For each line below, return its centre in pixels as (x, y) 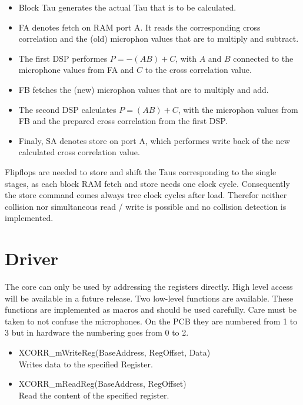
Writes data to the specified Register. (86, 364)
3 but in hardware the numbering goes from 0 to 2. (97, 332)
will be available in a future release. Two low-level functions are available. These (149, 298)
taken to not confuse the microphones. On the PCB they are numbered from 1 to (151, 321)
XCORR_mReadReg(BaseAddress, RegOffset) (102, 384)
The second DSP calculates (67, 109)
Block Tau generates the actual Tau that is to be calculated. (127, 7)
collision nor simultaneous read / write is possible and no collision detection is (146, 206)
